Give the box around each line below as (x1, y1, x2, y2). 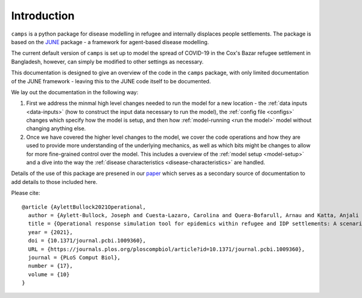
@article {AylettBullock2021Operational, (22, 203, 146, 211)
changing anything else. (26, 125, 86, 132)
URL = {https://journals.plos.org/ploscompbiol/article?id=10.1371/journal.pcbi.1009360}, (28, 246, 305, 253)
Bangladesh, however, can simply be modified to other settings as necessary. (11, 58, 204, 65)
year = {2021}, (28, 229, 73, 235)
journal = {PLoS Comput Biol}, (28, 254, 121, 261)
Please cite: (11, 189, 40, 197)
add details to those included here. (11, 178, 98, 185)
